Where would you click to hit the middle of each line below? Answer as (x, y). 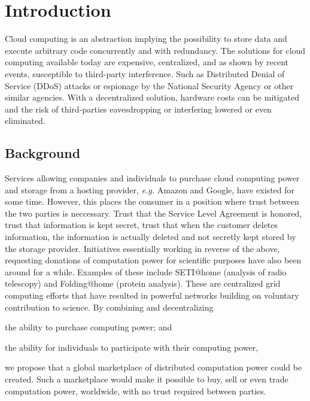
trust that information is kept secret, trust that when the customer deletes (142, 225)
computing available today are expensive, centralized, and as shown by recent (147, 62)
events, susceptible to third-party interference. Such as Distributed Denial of (145, 73)
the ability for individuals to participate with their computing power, (132, 347)
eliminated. (25, 121)
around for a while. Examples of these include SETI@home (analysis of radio (146, 271)
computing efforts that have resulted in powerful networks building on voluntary (152, 295)
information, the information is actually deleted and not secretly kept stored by (151, 237)
